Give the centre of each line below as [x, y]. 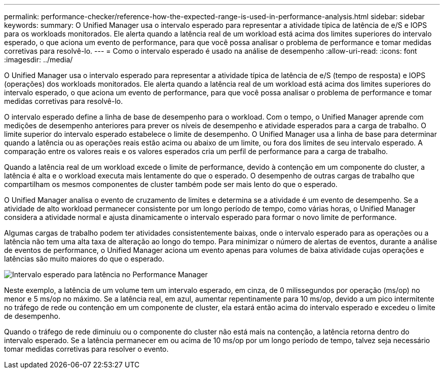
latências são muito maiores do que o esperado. [84, 259]
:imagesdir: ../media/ [39, 60]
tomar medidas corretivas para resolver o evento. [86, 349]
